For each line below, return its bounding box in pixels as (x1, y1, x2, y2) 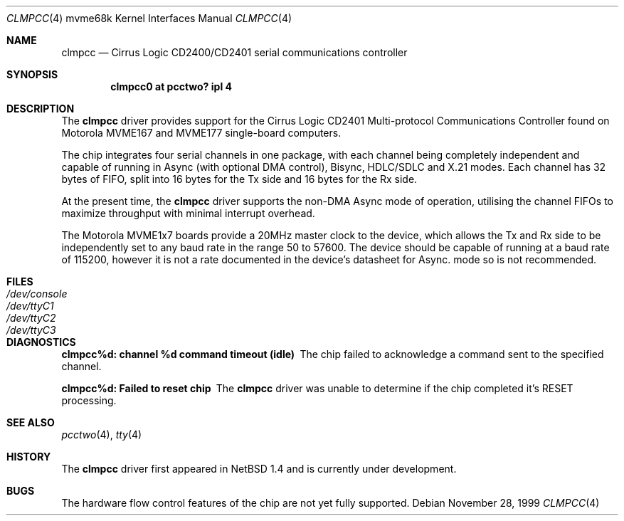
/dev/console (6, 288, 68, 300)
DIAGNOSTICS (6, 336, 76, 348)
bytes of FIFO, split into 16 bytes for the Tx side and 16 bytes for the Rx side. (61, 173, 418, 185)
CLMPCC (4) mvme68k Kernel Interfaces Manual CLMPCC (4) (6, 12, 292, 24)
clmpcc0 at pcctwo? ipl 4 (110, 80, 232, 93)
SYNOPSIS (6, 68, 58, 80)
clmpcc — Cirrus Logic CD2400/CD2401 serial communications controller (61, 46, 408, 58)
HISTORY (6, 451, 51, 463)
